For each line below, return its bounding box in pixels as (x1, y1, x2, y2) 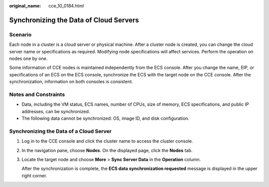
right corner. (21, 173, 47, 179)
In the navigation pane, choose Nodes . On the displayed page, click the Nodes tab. (21, 147, 193, 153)
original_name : (9, 3, 41, 8)
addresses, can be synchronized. (21, 108, 90, 114)
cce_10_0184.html (48, 3, 84, 8)
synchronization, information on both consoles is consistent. (9, 79, 133, 85)
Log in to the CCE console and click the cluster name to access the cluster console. (21, 138, 193, 144)
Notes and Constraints (9, 91, 65, 98)
